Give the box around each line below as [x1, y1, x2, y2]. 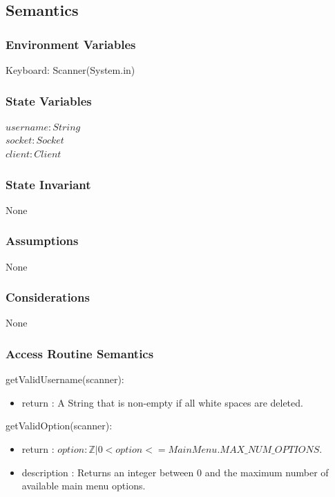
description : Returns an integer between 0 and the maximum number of [21, 465, 329, 479]
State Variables [6, 92, 92, 109]
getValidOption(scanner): [6, 418, 113, 433]
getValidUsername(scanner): [6, 372, 124, 387]
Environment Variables [6, 35, 136, 52]
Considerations [6, 289, 90, 306]
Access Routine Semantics [6, 344, 154, 362]
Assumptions [6, 232, 79, 249]
